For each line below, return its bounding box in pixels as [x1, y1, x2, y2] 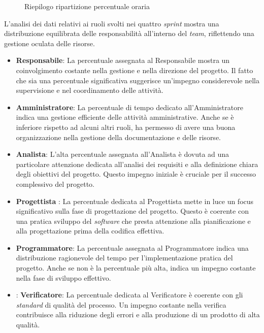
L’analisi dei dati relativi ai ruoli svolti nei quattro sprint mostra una [4, 18, 219, 28]
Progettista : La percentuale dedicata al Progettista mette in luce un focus [16, 195, 254, 206]
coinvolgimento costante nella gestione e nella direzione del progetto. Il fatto [16, 64, 253, 75]
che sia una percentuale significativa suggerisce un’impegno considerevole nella [16, 75, 260, 85]
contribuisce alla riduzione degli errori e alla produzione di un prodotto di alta [16, 309, 260, 320]
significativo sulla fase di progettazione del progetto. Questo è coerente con [16, 206, 249, 216]
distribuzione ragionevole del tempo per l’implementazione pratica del [16, 252, 233, 263]
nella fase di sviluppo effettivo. [16, 272, 111, 283]
